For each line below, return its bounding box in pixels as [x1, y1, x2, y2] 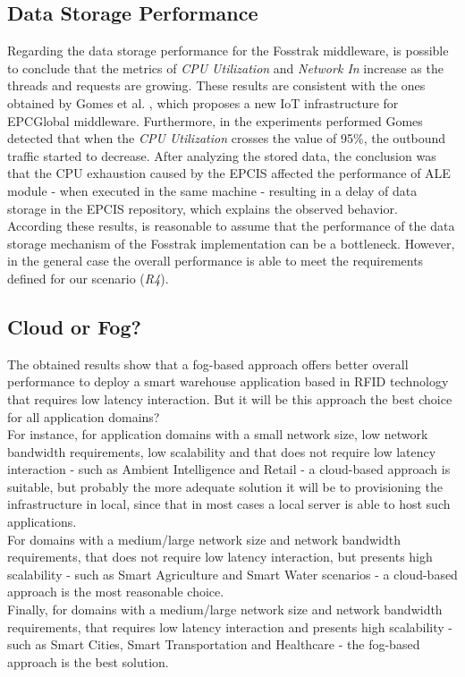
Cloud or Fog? [7, 312, 141, 340]
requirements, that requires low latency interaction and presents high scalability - [7, 617, 453, 636]
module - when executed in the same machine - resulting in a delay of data [7, 181, 418, 199]
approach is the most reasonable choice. [7, 582, 224, 601]
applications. [7, 512, 77, 531]
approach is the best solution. [7, 652, 169, 671]
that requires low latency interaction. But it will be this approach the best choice [7, 389, 452, 408]
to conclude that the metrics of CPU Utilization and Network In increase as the [7, 58, 444, 77]
